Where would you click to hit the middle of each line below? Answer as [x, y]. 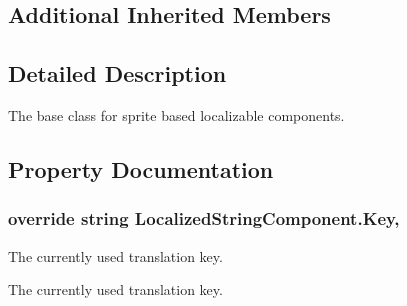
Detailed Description [117, 73]
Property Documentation [141, 168]
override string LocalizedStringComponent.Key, [204, 218]
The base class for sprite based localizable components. [176, 114]
